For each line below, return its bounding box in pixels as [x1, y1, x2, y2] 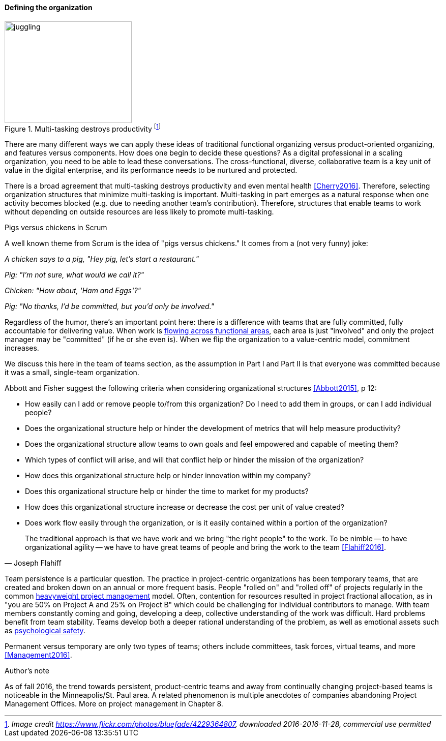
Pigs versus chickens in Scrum [5, 223, 107, 232]
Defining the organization [5, 3, 93, 12]
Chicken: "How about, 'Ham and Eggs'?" [5, 286, 141, 295]
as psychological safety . [5, 626, 85, 635]
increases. [5, 344, 39, 353]
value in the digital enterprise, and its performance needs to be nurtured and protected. [5, 166, 298, 175]
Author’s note [5, 666, 49, 675]
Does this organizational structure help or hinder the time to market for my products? [25, 487, 309, 496]
